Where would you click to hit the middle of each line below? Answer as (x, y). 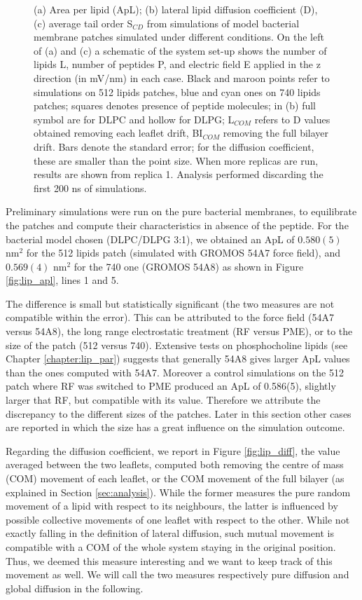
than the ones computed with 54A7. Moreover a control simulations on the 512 (175, 372)
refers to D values (292, 119)
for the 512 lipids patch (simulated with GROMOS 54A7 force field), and (183, 253)
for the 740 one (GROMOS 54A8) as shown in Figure (189, 266)
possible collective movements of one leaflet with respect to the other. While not (178, 519)
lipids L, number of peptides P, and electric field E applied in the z (177, 64)
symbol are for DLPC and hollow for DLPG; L (134, 119)
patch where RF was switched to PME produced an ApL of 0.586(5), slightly (171, 386)
